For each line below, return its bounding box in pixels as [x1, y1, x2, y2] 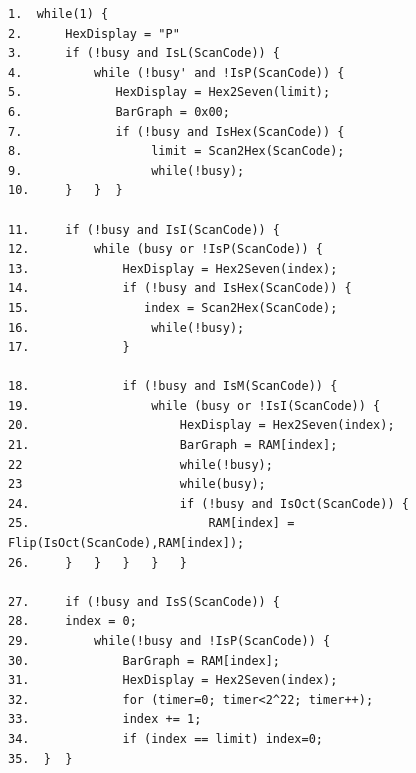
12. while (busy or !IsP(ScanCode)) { [8, 242, 323, 257]
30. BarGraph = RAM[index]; [8, 653, 281, 668]
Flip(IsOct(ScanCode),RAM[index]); [8, 536, 245, 551]
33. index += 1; [8, 712, 202, 727]
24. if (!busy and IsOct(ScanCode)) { [8, 496, 409, 511]
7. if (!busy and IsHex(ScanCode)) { [8, 124, 345, 139]
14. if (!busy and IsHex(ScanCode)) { [8, 281, 352, 296]
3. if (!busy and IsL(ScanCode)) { [8, 46, 281, 61]
